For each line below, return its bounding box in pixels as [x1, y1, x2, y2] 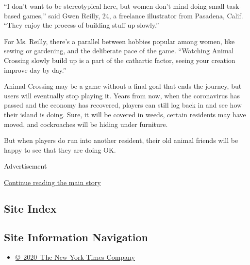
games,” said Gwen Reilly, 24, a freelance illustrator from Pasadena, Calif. [22, 10, 243, 20]
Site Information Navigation [4, 229, 148, 244]
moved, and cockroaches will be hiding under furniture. [4, 119, 168, 129]
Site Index [4, 201, 57, 216]
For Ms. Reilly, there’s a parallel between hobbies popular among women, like [4, 36, 235, 46]
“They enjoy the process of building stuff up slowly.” [4, 20, 159, 30]
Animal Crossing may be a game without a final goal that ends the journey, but [4, 81, 242, 91]
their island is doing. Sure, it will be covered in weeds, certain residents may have [4, 109, 246, 119]
